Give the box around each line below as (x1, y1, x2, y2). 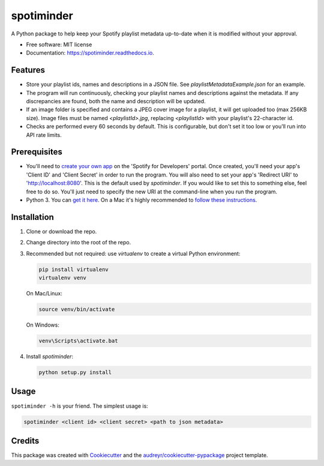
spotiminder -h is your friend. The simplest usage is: (11, 402, 148, 410)
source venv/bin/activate (38, 306, 115, 313)
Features (11, 65, 45, 75)
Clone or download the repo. (26, 228, 97, 235)
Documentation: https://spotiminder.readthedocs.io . (26, 49, 154, 56)
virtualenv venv (38, 274, 87, 282)
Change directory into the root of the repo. (26, 239, 131, 246)
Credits (11, 435, 40, 446)
